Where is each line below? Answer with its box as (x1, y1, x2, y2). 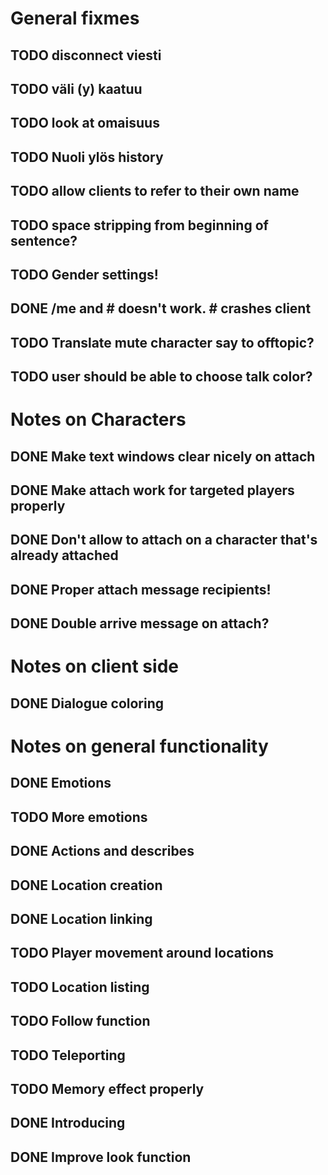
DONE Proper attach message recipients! (10, 581, 272, 598)
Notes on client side (10, 655, 179, 678)
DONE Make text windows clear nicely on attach (10, 448, 316, 465)
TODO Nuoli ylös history (10, 148, 164, 166)
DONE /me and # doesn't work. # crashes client (10, 300, 312, 317)
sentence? (10, 232, 78, 249)
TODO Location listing (10, 978, 150, 996)
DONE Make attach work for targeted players (10, 482, 295, 499)
